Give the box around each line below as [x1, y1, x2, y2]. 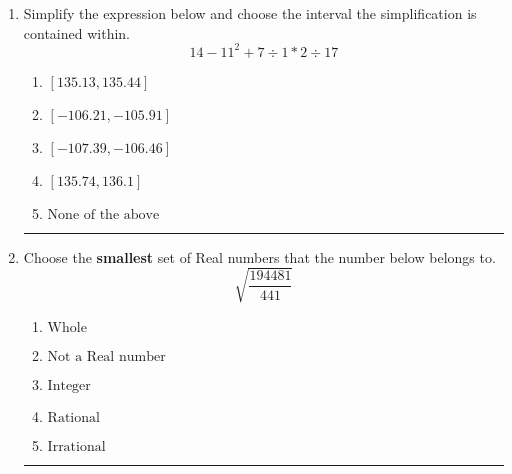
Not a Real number [47, 349, 166, 364]
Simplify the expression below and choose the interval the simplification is [23, 3, 477, 23]
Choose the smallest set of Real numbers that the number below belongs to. [23, 246, 496, 267]
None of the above [47, 207, 160, 222]
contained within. [23, 22, 130, 43]
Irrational [47, 439, 106, 454]
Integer [47, 378, 91, 393]
